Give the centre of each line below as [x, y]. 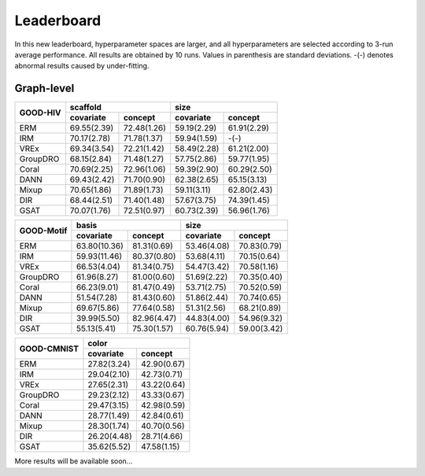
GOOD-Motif [43, 231]
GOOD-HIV [40, 113]
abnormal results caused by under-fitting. [82, 66]
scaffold [86, 108]
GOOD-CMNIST [49, 349]
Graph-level [44, 89]
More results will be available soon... [74, 461]
